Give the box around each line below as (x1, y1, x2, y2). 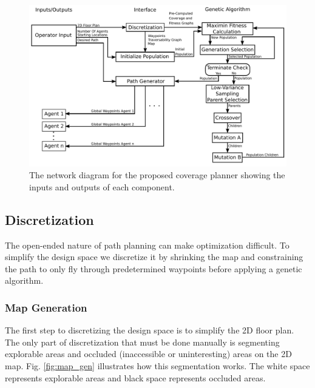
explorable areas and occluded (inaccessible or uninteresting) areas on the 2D (5, 347, 292, 360)
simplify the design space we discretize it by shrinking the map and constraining (5, 250, 303, 263)
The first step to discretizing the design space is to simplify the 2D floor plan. (5, 324, 294, 336)
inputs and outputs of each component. (29, 180, 175, 193)
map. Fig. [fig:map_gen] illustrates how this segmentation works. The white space (5, 360, 310, 372)
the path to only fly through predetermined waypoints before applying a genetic (5, 262, 302, 275)
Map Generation (5, 299, 87, 315)
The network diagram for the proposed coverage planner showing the (29, 169, 285, 181)
